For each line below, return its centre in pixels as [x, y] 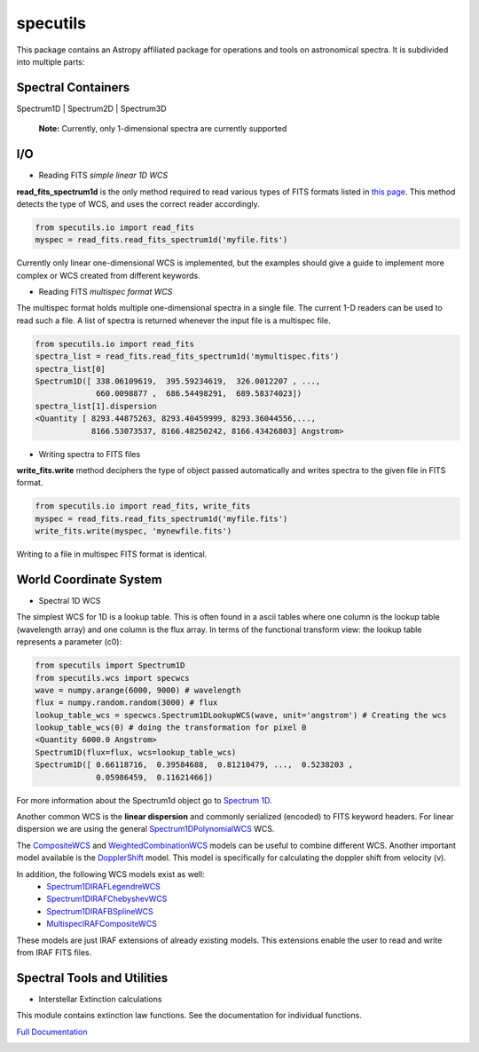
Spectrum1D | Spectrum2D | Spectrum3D [92, 108]
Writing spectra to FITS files [90, 454]
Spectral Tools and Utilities [92, 978]
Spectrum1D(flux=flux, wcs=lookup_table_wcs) [136, 752]
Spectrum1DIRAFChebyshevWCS [107, 899]
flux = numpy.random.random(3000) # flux [126, 703]
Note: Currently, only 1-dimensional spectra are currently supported [163, 129]
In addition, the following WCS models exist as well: [110, 874]
